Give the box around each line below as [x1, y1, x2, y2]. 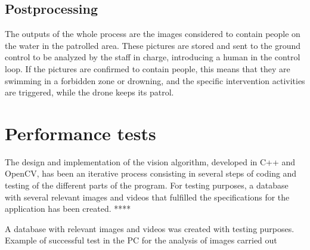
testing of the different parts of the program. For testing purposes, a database [5, 179, 289, 192]
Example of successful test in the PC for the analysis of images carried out [5, 234, 277, 246]
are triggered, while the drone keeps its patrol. [5, 86, 174, 98]
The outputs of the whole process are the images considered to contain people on [5, 27, 300, 40]
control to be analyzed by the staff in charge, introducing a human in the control [5, 51, 300, 63]
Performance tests [5, 121, 156, 145]
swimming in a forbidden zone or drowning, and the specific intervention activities [5, 74, 305, 87]
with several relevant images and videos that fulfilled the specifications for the [5, 190, 290, 203]
